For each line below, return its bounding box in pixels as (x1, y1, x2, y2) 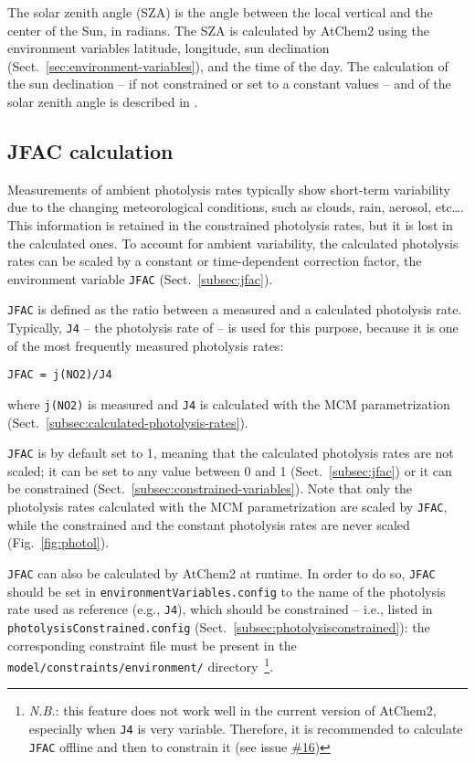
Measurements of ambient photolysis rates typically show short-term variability (7, 179, 450, 198)
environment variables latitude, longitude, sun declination (7, 38, 330, 58)
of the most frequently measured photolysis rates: (7, 335, 284, 355)
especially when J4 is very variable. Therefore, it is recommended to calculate (28, 719, 463, 738)
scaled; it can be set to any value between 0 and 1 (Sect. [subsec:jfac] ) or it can (7, 461, 452, 480)
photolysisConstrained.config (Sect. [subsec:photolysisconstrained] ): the (7, 617, 430, 636)
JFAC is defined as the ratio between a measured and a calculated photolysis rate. (7, 300, 462, 319)
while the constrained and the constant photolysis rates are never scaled (7, 514, 410, 534)
